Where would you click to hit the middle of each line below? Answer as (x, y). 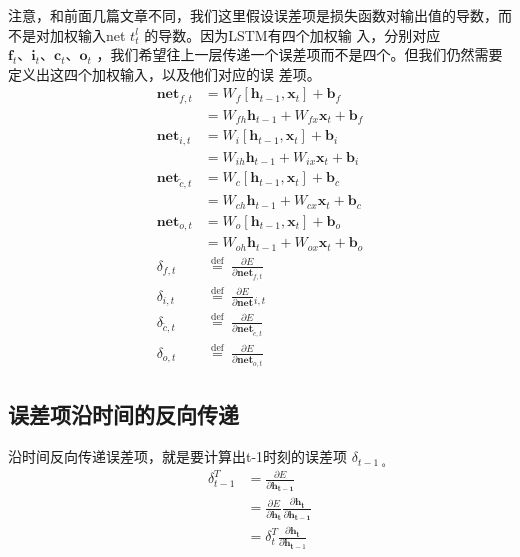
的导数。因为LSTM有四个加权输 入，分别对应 (292, 34)
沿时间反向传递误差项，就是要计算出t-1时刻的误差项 (178, 456)
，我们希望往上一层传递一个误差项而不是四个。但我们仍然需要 (299, 54)
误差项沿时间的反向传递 (123, 414)
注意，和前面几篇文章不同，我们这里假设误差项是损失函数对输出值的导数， (253, 15)
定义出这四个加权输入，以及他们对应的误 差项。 (164, 73)
